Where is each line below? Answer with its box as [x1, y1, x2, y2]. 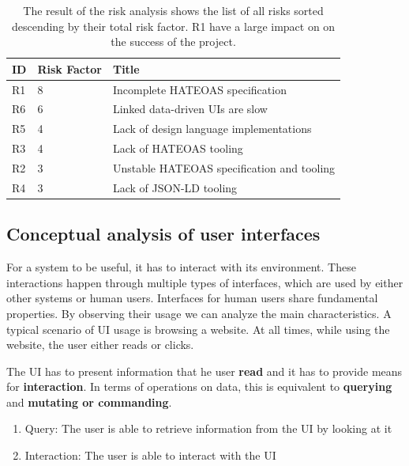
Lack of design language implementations [112, 120, 312, 137]
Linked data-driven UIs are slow [112, 100, 268, 117]
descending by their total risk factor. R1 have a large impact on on [11, 17, 336, 34]
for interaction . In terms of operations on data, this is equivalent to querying [6, 378, 392, 395]
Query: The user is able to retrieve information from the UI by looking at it [24, 420, 392, 437]
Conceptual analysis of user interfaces [6, 222, 321, 246]
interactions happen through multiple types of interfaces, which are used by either [6, 274, 403, 290]
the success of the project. [111, 33, 236, 50]
